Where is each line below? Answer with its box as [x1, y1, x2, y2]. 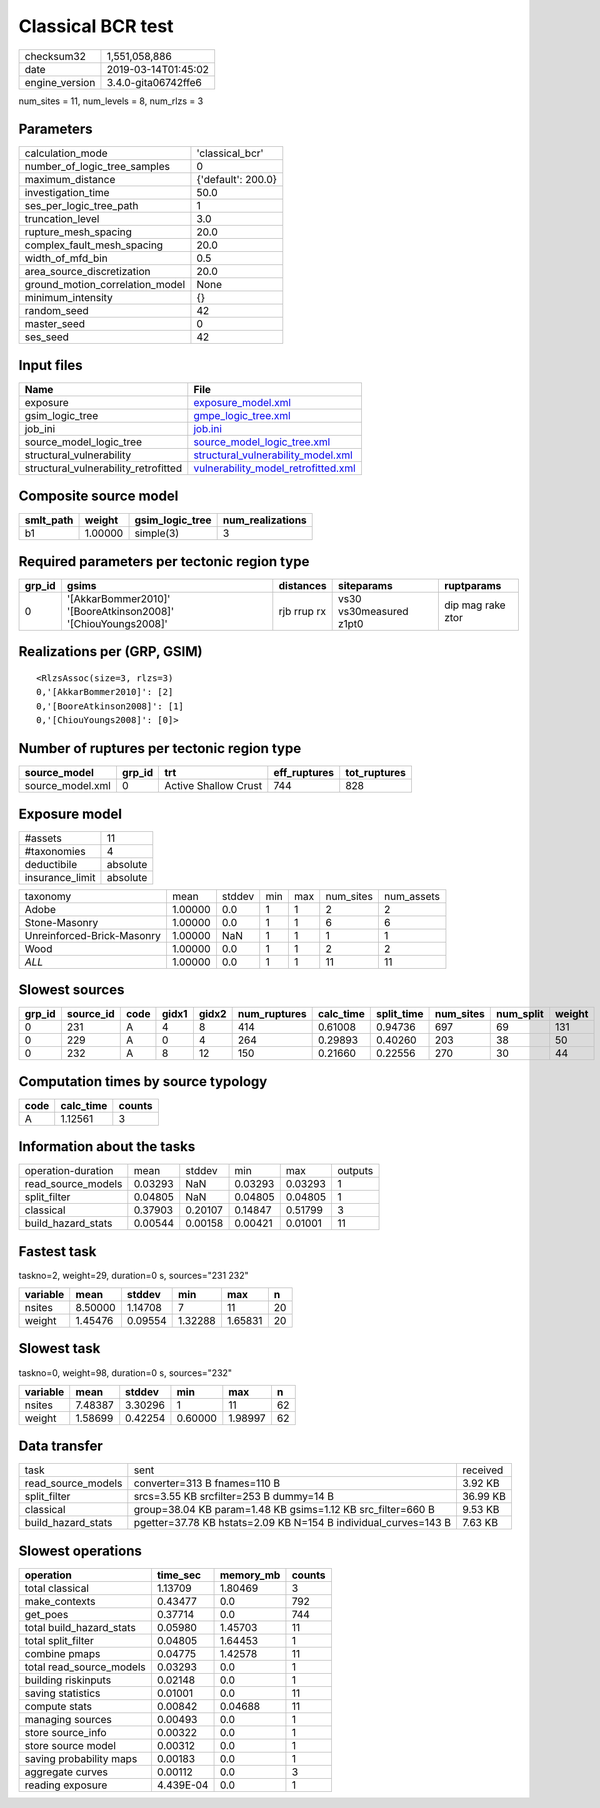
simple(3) [134, 526, 180, 540]
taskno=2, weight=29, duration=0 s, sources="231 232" [18, 1269, 249, 1281]
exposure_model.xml [193, 395, 292, 409]
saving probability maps [24, 1752, 138, 1765]
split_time [375, 1007, 424, 1021]
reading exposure [24, 1778, 108, 1792]
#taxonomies [24, 844, 86, 858]
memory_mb [219, 1568, 281, 1582]
